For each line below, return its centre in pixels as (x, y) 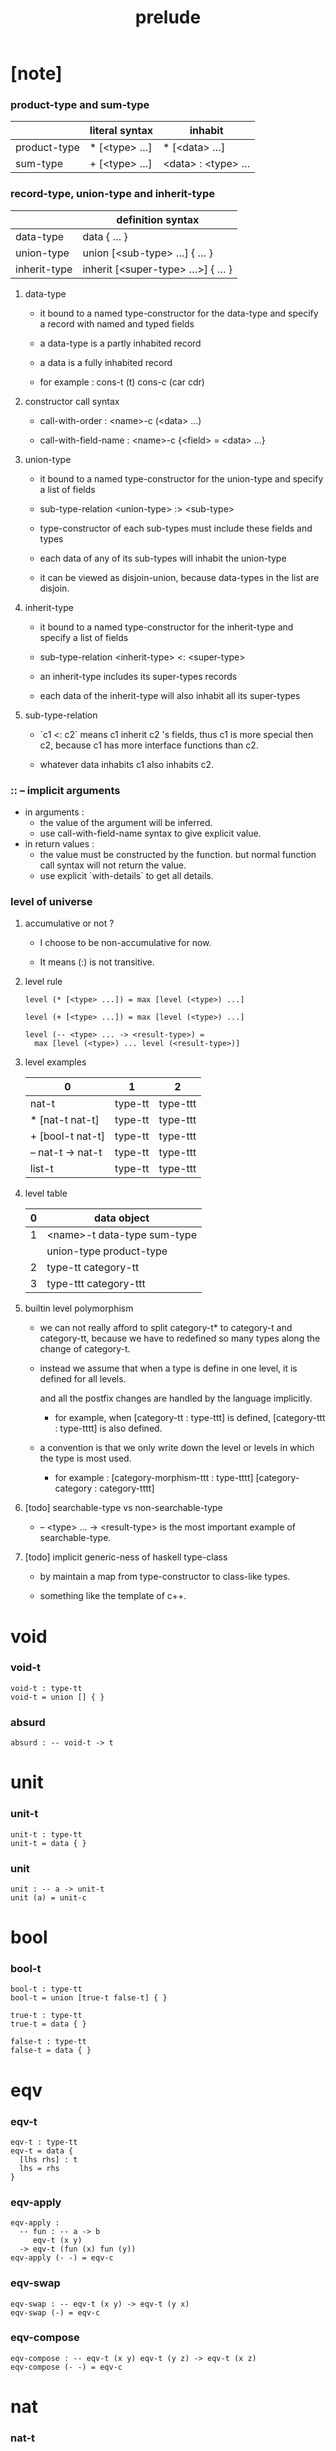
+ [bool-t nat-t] (67, 1136)
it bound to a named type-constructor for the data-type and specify (179, 313)
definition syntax (158, 219)
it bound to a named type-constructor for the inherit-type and (166, 627)
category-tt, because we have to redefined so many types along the (180, 1338)
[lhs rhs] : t (48, 2159)
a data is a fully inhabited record (106, 362)
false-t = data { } (51, 2051)
